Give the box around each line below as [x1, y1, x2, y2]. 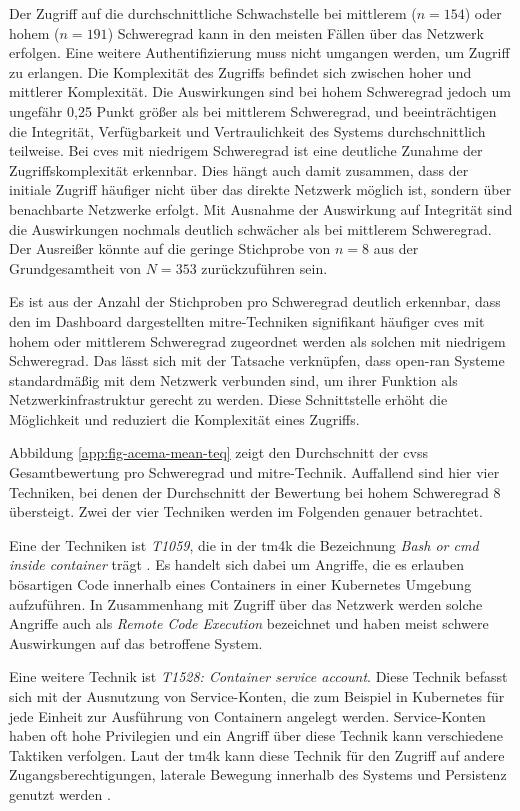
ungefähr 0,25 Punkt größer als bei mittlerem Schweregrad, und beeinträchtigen [9, 100, 497, 121]
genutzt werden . [9, 783, 111, 804]
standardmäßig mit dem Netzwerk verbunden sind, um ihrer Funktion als [9, 369, 458, 390]
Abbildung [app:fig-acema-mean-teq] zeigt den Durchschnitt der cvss [9, 442, 428, 463]
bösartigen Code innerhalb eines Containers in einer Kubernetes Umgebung [9, 574, 472, 595]
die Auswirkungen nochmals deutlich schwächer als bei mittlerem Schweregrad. [9, 218, 492, 239]
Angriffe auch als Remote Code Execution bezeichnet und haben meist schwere [9, 613, 489, 634]
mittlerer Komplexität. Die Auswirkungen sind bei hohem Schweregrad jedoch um [9, 81, 511, 102]
